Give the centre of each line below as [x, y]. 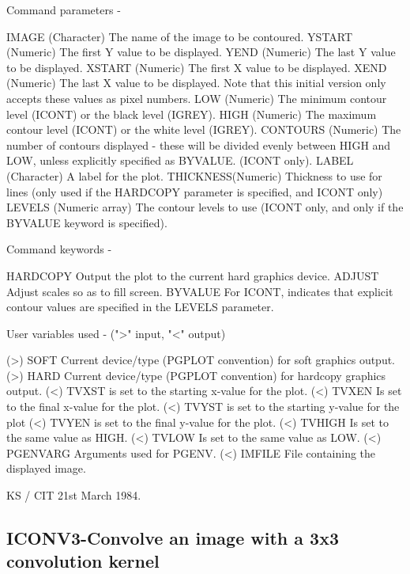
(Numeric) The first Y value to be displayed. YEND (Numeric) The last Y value [201, 52]
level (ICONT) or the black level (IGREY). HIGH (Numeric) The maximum [192, 114]
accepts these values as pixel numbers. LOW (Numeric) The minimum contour [197, 98]
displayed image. [46, 468]
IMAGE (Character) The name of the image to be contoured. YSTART [180, 36]
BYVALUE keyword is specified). [87, 222]
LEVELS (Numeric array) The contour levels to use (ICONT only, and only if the [205, 207]
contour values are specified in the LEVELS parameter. [140, 307]
